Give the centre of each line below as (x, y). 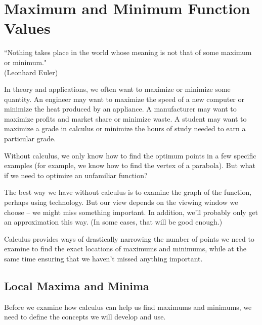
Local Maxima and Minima (77, 285)
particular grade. (30, 139)
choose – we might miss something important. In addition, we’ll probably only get (131, 212)
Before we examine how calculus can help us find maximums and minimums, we (128, 307)
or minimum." (26, 62)
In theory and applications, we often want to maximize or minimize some (117, 89)
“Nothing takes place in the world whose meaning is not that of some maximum (128, 52)
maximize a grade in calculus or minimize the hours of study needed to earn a (125, 128)
